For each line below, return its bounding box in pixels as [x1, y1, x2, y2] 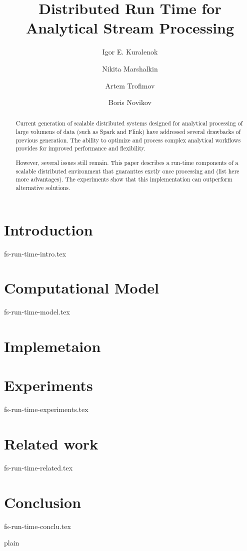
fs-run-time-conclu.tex [4, 520, 71, 531]
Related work [4, 433, 98, 454]
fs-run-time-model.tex [4, 306, 70, 317]
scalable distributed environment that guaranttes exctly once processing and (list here [15, 166, 239, 175]
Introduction [4, 219, 93, 239]
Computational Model [4, 277, 159, 298]
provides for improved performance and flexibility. [15, 144, 146, 152]
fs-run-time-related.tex [4, 462, 73, 473]
